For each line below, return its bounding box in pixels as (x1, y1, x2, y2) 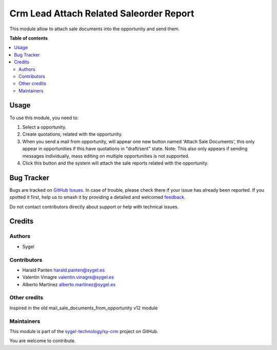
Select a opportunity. (22, 124, 67, 130)
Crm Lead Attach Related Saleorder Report (9, 8, 194, 19)
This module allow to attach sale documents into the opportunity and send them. (9, 26, 180, 32)
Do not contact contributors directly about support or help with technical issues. (9, 204, 179, 210)
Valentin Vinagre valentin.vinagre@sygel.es (22, 274, 114, 280)
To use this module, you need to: (9, 115, 79, 121)
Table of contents (9, 35, 48, 41)
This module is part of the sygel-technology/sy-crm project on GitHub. (9, 328, 159, 334)
